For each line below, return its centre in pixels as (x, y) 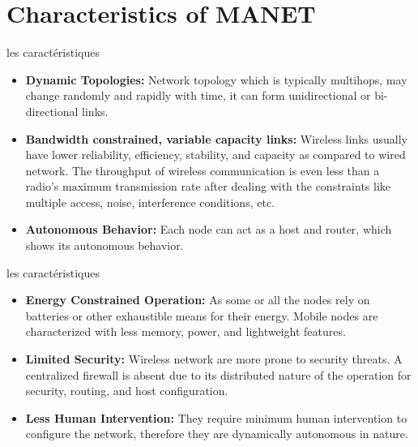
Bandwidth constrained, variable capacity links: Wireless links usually (216, 138)
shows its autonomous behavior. (104, 245)
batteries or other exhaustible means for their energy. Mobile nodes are (202, 315)
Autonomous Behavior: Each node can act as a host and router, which (209, 229)
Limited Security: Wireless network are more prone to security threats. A (214, 359)
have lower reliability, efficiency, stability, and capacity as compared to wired (215, 155)
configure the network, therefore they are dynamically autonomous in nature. (217, 434)
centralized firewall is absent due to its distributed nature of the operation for (218, 374)
